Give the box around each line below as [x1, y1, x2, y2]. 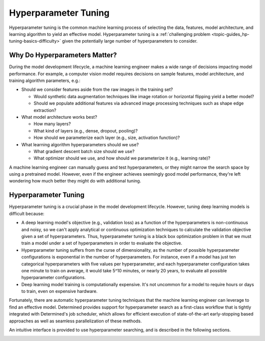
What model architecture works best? [21, 114, 98, 120]
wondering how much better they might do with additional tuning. [9, 178, 141, 184]
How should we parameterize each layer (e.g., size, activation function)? [33, 135, 180, 141]
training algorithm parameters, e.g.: [9, 78, 80, 83]
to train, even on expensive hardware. [21, 289, 98, 294]
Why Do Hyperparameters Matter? [9, 51, 117, 59]
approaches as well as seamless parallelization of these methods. [9, 318, 142, 324]
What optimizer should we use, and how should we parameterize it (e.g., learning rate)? [33, 155, 211, 161]
